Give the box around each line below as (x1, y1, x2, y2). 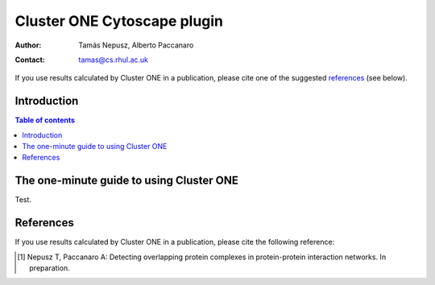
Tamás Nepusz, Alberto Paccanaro (78, 40, 194, 50)
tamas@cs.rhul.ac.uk (78, 55, 149, 64)
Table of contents (14, 115, 76, 125)
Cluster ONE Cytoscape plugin (14, 12, 224, 30)
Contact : (14, 55, 46, 64)
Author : (14, 40, 42, 50)
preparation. (29, 263, 70, 273)
